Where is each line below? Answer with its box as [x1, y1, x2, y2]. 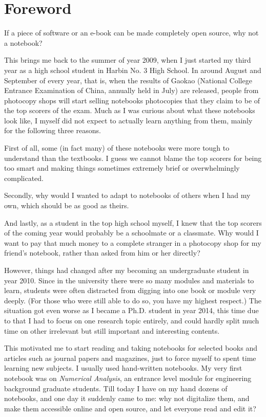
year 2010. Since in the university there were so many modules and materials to [4, 275, 254, 285]
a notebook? [4, 37, 43, 48]
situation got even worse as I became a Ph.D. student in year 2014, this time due [4, 305, 259, 316]
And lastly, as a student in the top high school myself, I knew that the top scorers [4, 217, 262, 228]
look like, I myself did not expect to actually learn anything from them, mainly [4, 115, 253, 125]
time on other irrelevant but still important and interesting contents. [4, 325, 220, 336]
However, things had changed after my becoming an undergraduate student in [4, 265, 249, 275]
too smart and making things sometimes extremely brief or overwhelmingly [4, 162, 240, 173]
